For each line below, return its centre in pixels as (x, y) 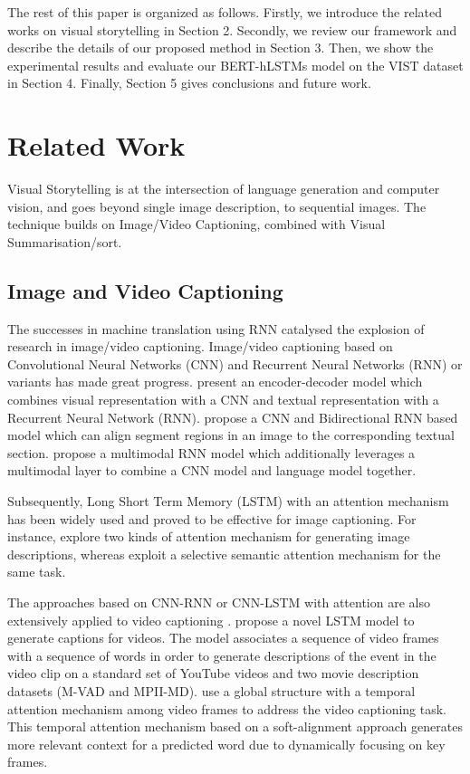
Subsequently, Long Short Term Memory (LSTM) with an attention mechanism (228, 501)
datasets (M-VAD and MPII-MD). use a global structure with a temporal (211, 690)
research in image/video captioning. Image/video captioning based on (200, 346)
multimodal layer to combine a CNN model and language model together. (212, 470)
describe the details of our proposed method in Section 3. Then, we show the (221, 48)
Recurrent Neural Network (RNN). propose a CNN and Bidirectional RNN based (233, 417)
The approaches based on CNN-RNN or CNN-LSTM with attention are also (219, 602)
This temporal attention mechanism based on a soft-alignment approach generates (235, 726)
